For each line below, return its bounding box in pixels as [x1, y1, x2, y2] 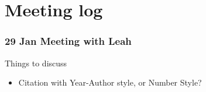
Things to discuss [5, 56, 67, 69]
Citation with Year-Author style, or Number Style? [18, 76, 202, 89]
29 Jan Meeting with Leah [5, 34, 132, 48]
